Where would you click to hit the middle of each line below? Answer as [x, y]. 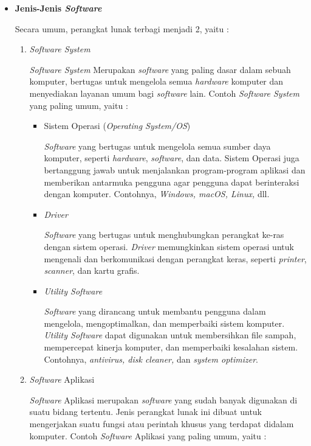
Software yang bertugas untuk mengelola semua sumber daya [157, 146]
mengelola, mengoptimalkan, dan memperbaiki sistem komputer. [164, 323]
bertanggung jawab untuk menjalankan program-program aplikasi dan [175, 169]
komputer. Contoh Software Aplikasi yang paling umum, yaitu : [148, 435]
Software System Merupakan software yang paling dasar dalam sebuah [160, 69]
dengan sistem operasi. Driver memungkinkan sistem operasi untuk [169, 246]
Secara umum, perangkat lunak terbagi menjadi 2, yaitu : [122, 28]
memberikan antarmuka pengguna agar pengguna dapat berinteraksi [172, 182]
